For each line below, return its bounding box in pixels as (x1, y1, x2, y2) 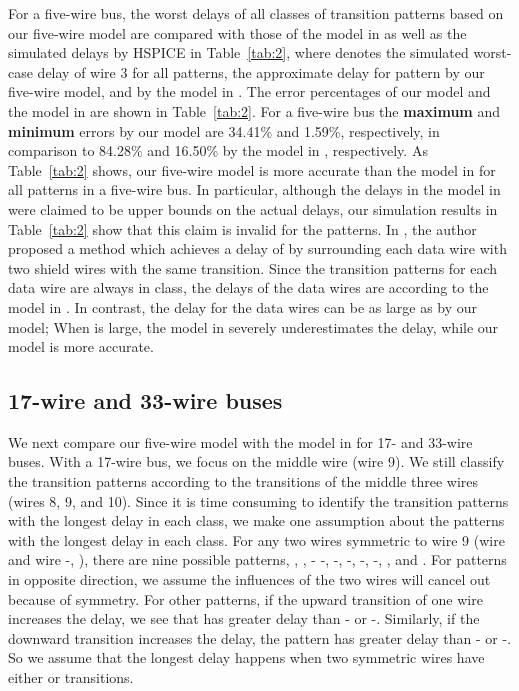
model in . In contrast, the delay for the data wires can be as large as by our (8, 296, 478, 317)
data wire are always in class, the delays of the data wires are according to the (8, 277, 489, 298)
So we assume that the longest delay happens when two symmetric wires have (8, 647, 485, 668)
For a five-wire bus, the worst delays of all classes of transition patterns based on (8, 3, 504, 23)
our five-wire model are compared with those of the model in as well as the (8, 22, 467, 43)
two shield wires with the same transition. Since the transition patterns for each (8, 257, 498, 278)
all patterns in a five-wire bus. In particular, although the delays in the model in (8, 179, 501, 200)
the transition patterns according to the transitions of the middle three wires (8, 471, 479, 492)
